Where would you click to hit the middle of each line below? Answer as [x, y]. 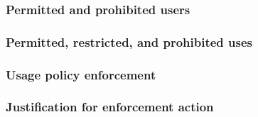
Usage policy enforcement [81, 74]
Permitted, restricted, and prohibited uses [129, 41]
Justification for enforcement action [110, 107]
